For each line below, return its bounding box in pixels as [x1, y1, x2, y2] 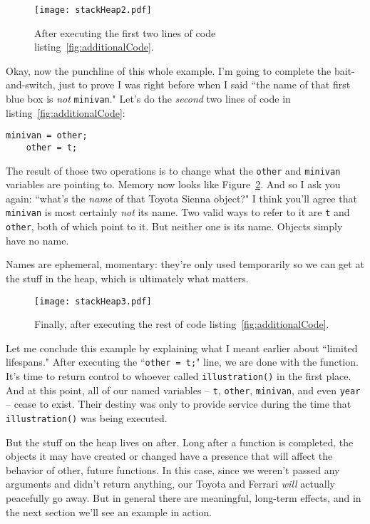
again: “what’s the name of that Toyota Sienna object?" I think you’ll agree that [6, 190, 357, 205]
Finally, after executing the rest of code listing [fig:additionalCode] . [34, 317, 329, 332]
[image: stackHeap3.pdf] [34, 296, 152, 307]
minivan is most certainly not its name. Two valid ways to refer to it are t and [6, 205, 350, 220]
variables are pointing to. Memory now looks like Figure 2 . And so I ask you [6, 177, 341, 192]
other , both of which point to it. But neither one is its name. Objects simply [6, 219, 343, 234]
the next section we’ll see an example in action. [6, 504, 212, 519]
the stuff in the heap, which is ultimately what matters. [6, 270, 249, 285]
